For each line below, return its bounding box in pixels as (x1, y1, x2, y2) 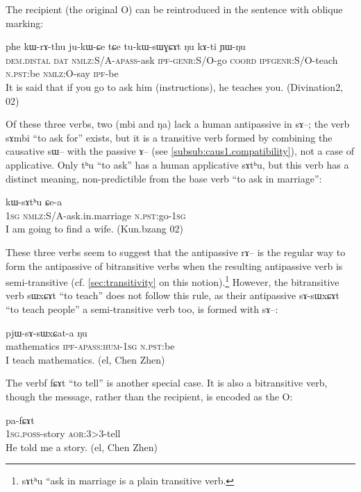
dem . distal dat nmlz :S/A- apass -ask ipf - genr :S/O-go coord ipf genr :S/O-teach (6, 52, 338, 67)
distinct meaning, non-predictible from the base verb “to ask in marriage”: (6, 171, 322, 185)
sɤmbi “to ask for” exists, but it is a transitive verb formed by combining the (6, 130, 333, 144)
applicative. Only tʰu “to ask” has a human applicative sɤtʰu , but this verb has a (6, 157, 349, 171)
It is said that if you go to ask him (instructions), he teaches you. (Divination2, (6, 79, 344, 94)
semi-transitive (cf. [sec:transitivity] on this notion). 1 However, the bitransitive (6, 273, 339, 289)
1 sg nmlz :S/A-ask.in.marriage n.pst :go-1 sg (6, 207, 186, 222)
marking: (6, 15, 44, 30)
